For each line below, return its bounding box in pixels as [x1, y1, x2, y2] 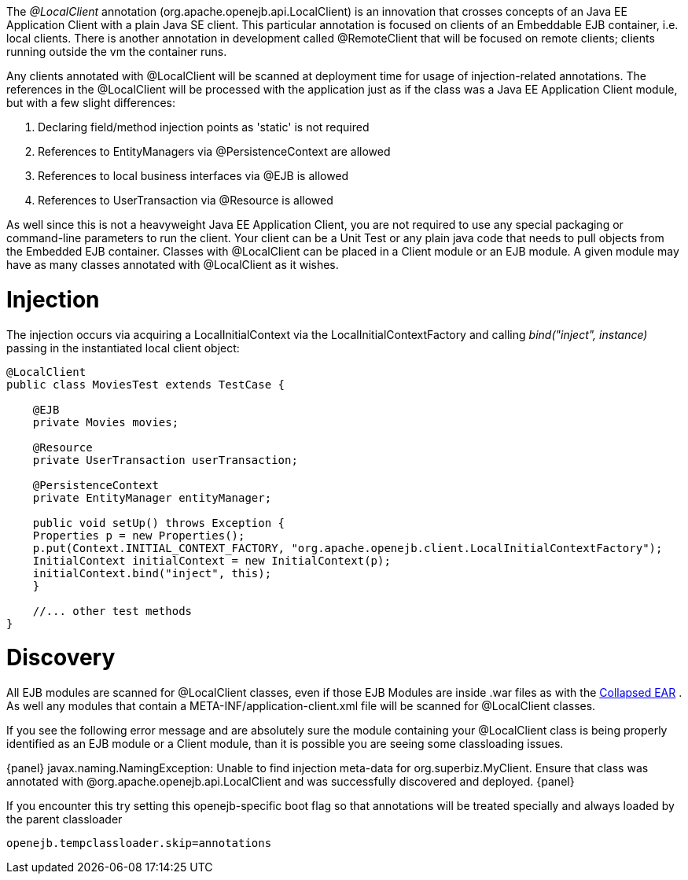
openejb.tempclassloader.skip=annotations [6, 837, 272, 849]
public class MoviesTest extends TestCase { [6, 377, 285, 391]
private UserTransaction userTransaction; [32, 453, 298, 466]
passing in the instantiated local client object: [6, 341, 240, 355]
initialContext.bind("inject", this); [32, 566, 272, 580]
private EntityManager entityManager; [32, 491, 272, 504]
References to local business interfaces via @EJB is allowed [38, 169, 349, 182]
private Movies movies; [32, 415, 179, 429]
